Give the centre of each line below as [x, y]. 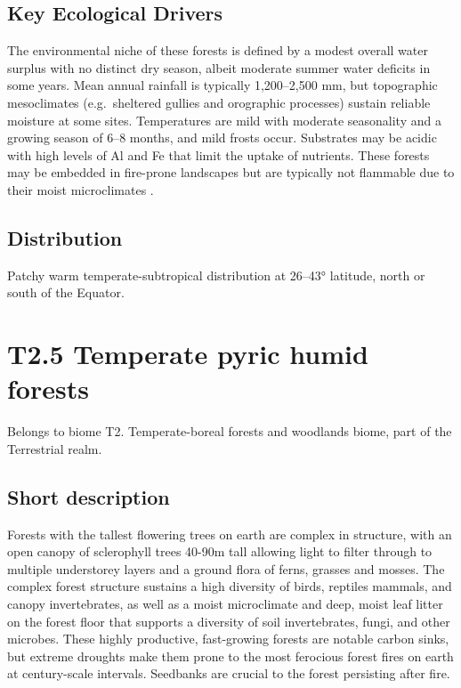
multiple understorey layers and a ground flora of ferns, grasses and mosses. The [226, 568]
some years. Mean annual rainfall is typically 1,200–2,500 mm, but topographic [222, 85]
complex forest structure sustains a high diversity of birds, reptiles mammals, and [230, 586]
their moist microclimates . [81, 189]
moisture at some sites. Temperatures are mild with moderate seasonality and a [224, 120]
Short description [89, 496]
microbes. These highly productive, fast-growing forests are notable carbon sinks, [228, 639]
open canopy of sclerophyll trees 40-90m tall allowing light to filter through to [220, 551]
